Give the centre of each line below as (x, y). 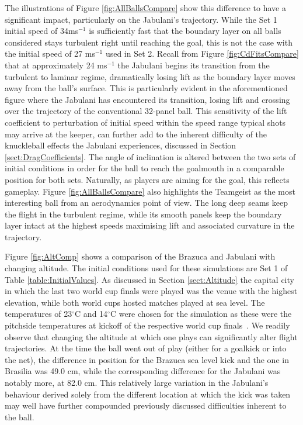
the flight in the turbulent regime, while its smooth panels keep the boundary (143, 214)
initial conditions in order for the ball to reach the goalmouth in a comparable (144, 168)
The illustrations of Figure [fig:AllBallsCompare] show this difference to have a (145, 8)
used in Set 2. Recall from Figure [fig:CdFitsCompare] (202, 53)
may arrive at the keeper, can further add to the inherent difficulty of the (136, 134)
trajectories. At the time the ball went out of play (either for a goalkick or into (146, 348)
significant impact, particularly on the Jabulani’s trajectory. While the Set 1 (141, 19)
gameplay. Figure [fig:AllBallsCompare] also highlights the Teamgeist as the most (150, 191)
